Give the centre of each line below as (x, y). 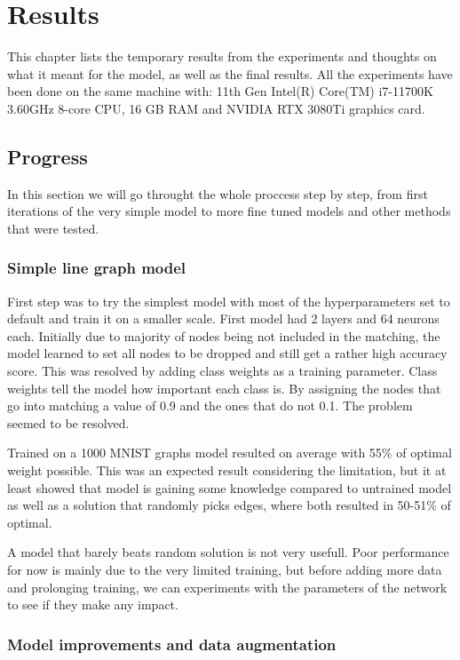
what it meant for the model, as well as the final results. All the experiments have (230, 73)
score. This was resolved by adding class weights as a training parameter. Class (222, 371)
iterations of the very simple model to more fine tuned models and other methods (229, 211)
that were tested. (53, 228)
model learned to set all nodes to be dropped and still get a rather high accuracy (227, 353)
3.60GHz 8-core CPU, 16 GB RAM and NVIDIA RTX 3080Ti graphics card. (216, 108)
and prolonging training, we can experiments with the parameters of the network (227, 587)
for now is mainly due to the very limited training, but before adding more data (225, 570)
